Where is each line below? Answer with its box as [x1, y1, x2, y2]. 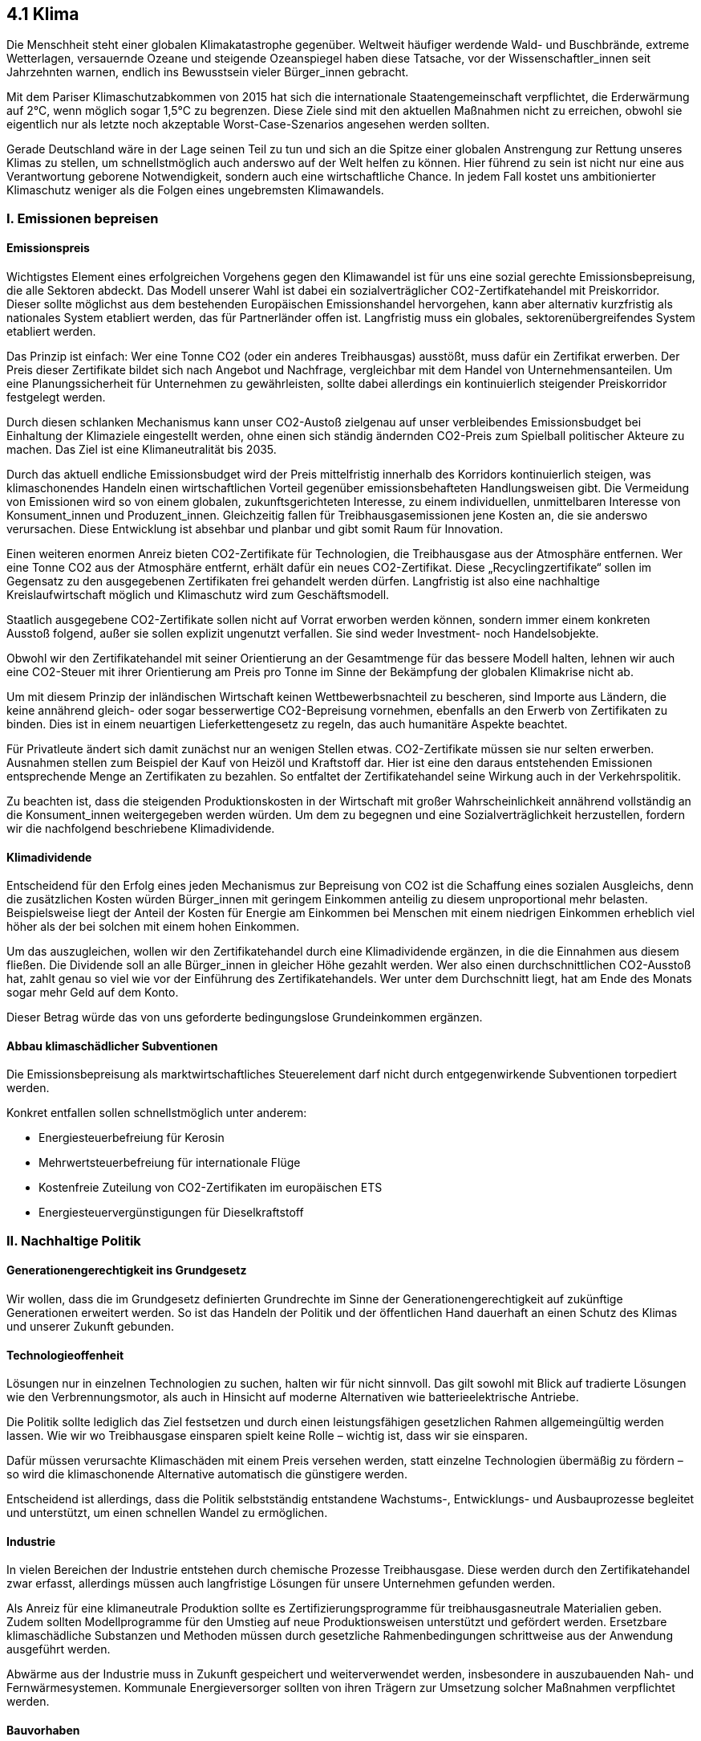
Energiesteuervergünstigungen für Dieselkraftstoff [38, 1205, 304, 1220]
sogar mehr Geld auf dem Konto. [6, 985, 179, 1000]
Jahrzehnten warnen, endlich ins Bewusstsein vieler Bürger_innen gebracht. [6, 65, 409, 80]
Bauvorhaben [6, 1723, 80, 1738]
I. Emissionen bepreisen [6, 210, 159, 226]
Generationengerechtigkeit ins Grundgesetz [6, 1263, 247, 1278]
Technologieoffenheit [6, 1348, 124, 1362]
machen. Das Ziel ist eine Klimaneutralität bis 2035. [6, 442, 277, 457]
